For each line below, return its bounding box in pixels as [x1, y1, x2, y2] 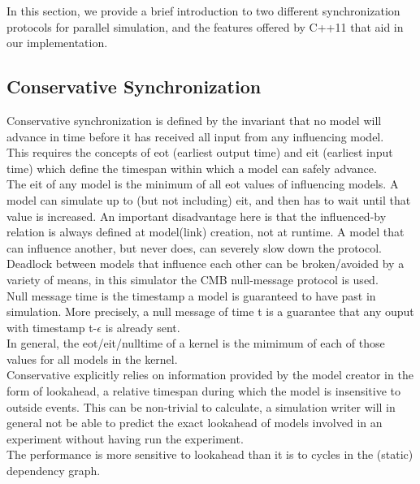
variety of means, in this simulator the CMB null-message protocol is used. [6, 270, 379, 287]
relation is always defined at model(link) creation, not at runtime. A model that [6, 223, 405, 240]
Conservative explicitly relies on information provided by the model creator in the [6, 366, 414, 383]
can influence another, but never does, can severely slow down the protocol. [6, 239, 382, 256]
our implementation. [6, 34, 108, 51]
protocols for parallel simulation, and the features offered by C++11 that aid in [6, 18, 404, 35]
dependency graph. [6, 462, 101, 479]
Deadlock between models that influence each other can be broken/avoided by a [6, 255, 405, 272]
